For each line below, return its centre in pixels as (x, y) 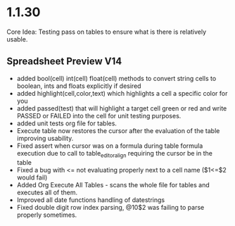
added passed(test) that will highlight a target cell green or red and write (122, 108)
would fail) (32, 177)
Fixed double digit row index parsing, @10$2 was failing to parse (110, 207)
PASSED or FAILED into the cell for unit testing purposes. (99, 115)
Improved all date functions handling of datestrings (91, 200)
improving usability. (45, 138)
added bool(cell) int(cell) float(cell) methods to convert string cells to (116, 78)
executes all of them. (47, 192)
